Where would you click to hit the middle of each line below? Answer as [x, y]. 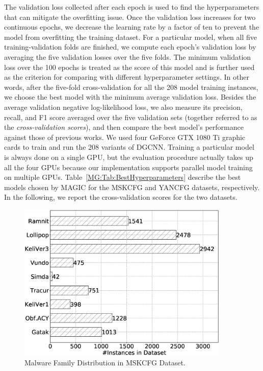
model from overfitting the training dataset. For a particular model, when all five [130, 37]
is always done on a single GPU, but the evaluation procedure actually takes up [129, 157]
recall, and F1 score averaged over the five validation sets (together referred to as [131, 117]
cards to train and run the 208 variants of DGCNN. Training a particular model [129, 147]
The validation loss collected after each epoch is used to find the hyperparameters [132, 7]
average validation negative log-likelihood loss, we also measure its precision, [123, 107]
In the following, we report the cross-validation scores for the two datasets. [121, 197]
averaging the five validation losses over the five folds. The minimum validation [128, 56]
